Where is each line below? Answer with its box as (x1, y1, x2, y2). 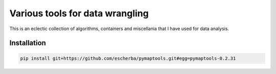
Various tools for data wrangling (9, 8, 149, 19)
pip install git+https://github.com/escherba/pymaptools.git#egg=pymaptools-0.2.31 (20, 55, 236, 61)
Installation (9, 39, 46, 47)
